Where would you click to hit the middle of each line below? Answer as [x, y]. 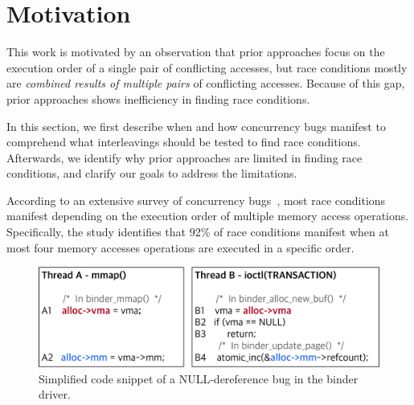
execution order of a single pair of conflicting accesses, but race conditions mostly [207, 67]
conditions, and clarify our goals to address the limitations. [152, 173]
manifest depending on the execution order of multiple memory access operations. [208, 216]
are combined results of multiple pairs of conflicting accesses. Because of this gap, [206, 83]
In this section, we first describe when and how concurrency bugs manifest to [196, 126]
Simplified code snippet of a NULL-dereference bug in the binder [199, 378]
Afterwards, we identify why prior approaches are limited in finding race [184, 157]
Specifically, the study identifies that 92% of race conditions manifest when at [198, 232]
